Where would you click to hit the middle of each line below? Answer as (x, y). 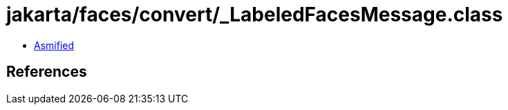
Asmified (54, 45)
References (47, 72)
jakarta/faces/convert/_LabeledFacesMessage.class (255, 15)
